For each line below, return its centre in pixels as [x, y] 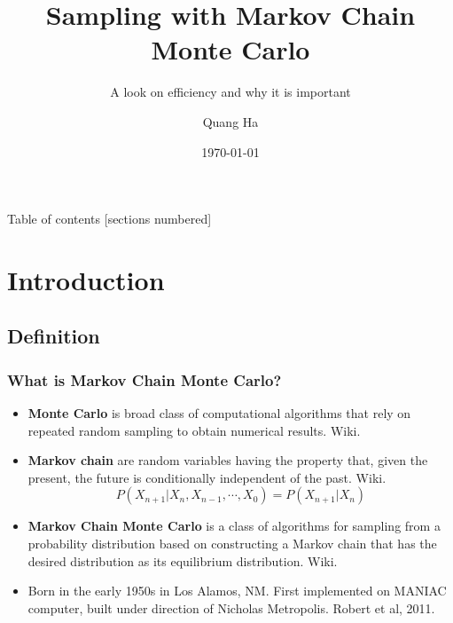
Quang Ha [230, 121]
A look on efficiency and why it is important [230, 92]
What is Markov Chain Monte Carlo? [144, 379]
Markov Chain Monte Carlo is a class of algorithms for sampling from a [234, 526]
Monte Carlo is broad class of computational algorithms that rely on [219, 413]
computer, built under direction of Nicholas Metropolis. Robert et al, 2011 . [231, 607]
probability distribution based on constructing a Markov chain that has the [232, 544]
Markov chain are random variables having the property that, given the [228, 460]
